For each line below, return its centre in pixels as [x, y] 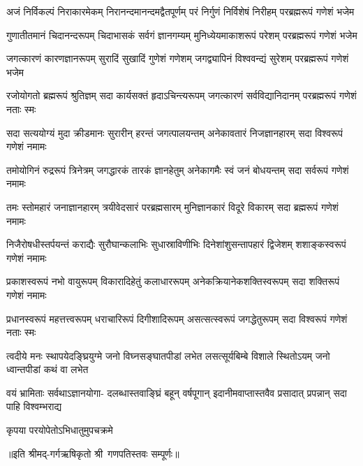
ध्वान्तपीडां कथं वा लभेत [47, 369]
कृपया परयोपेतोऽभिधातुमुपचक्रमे [60, 430]
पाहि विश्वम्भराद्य [34, 406]
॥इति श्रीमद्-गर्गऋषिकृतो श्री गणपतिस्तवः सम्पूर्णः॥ [93, 453]
